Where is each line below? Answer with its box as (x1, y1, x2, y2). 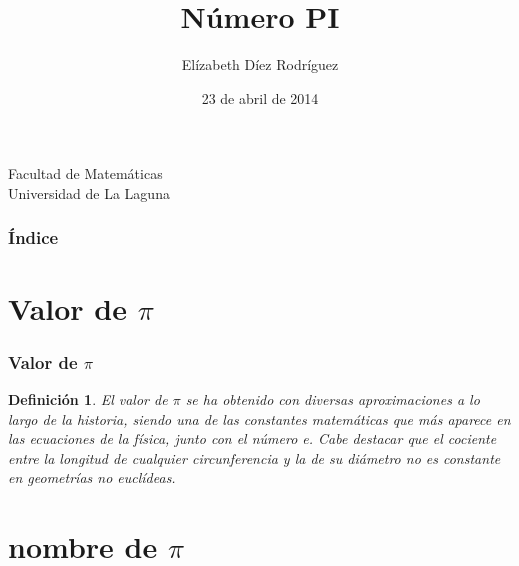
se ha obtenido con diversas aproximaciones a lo (185, 388, 480, 409)
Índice (8, 225, 59, 250)
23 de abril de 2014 (201, 87, 319, 108)
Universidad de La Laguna (8, 182, 170, 203)
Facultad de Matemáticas (8, 163, 163, 184)
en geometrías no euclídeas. (8, 467, 176, 488)
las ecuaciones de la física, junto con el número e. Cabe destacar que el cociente (8, 428, 497, 449)
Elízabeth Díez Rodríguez (181, 54, 339, 75)
